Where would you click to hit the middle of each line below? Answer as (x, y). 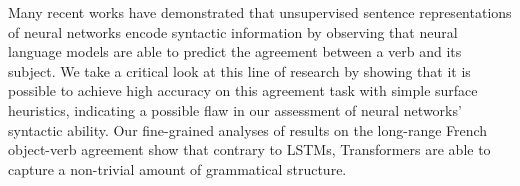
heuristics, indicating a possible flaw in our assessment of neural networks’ (235, 109)
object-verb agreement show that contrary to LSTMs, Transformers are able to (249, 149)
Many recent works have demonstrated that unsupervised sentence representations (260, 12)
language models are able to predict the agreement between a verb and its (235, 51)
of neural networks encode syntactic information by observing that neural (233, 31)
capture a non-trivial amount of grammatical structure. (177, 168)
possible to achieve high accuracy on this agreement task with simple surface (243, 90)
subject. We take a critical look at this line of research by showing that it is (239, 70)
